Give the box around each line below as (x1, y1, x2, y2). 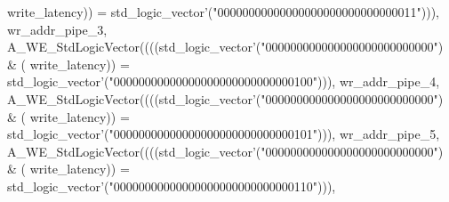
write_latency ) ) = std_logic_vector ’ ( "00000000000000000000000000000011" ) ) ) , (7, 3, 439, 20)
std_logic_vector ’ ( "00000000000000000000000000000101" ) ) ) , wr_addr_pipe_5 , (7, 125, 440, 143)
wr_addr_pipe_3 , (7, 20, 108, 38)
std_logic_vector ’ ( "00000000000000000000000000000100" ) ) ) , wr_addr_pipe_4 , (7, 72, 440, 91)
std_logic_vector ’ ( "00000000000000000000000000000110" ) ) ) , (7, 176, 336, 195)
